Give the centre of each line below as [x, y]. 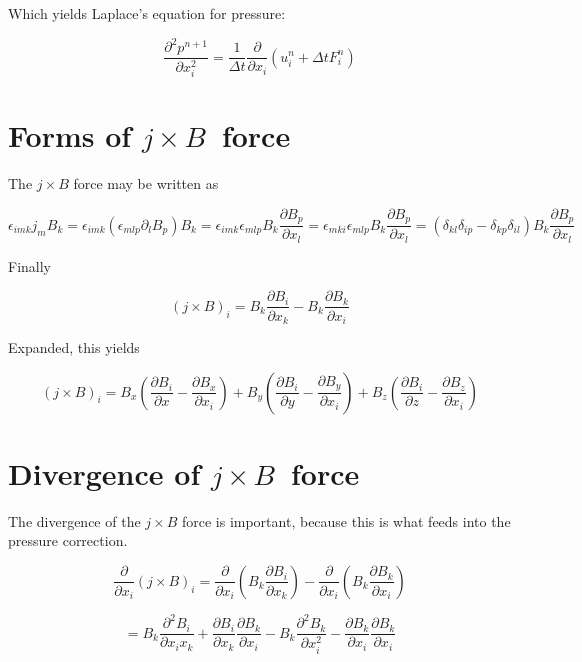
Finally [29, 265]
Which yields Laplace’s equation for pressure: [147, 13]
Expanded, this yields [74, 347]
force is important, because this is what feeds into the [346, 520]
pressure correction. [68, 540]
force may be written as [146, 183]
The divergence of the [74, 520]
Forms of [70, 135]
